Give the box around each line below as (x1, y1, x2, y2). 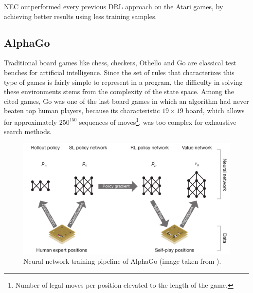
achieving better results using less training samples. (4, 11, 157, 21)
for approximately (4, 117, 57, 127)
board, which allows (185, 105, 245, 116)
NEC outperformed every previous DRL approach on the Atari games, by (4, 1, 223, 11)
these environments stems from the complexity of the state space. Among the (4, 86, 234, 97)
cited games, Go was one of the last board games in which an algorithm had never (4, 96, 249, 106)
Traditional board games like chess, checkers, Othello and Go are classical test (4, 58, 236, 68)
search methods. (4, 126, 52, 137)
